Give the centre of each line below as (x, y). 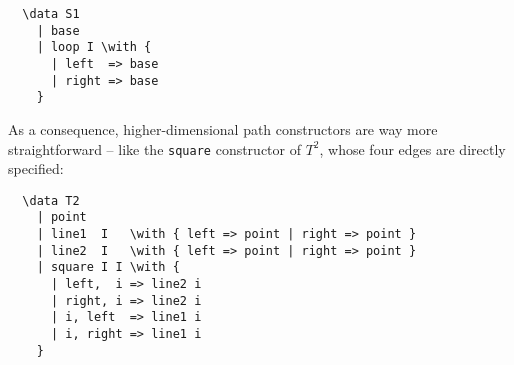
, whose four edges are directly (412, 148)
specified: (36, 168)
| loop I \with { (94, 47)
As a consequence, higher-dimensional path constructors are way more (223, 128)
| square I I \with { (108, 267)
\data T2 (51, 200)
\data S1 (51, 14)
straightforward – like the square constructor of (154, 148)
